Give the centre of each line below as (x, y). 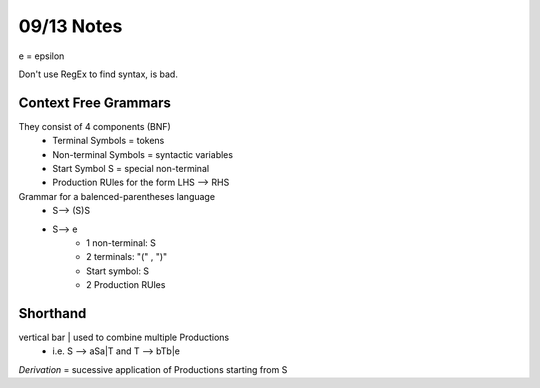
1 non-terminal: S (121, 242)
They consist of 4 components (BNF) (95, 126)
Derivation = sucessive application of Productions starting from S (153, 369)
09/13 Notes (70, 26)
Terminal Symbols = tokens (108, 141)
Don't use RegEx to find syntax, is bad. (98, 74)
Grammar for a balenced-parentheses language (116, 196)
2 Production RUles (126, 285)
